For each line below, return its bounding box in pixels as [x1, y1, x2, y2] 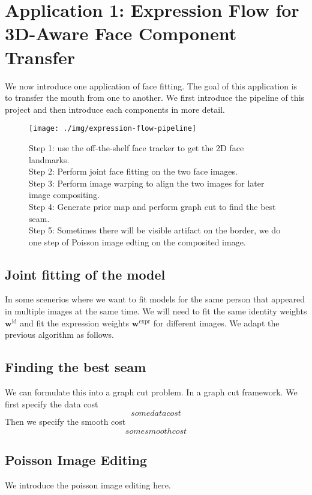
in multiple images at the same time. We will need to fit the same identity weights [5, 305, 307, 317]
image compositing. [29, 188, 100, 201]
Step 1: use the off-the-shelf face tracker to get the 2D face [29, 141, 244, 154]
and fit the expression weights [20, 316, 130, 329]
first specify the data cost [5, 397, 98, 410]
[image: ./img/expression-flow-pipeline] [29, 124, 197, 133]
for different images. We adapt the [153, 316, 280, 329]
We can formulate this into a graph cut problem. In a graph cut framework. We [5, 386, 298, 398]
